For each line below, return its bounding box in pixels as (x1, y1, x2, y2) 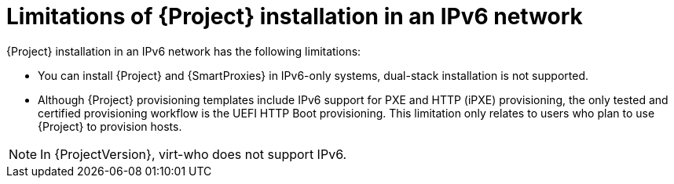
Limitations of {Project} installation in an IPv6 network (6, 3, 583, 30)
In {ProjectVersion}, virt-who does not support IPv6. (40, 146, 347, 162)
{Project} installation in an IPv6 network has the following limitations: (6, 44, 361, 58)
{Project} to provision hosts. (38, 119, 182, 133)
